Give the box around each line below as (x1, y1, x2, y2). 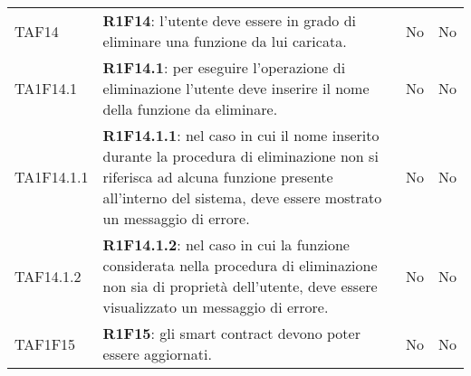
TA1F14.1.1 (14, 166, 89, 187)
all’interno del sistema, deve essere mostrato (102, 187, 382, 208)
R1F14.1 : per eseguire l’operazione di (102, 57, 346, 78)
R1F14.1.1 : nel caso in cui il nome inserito (102, 125, 380, 146)
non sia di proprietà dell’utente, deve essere (102, 276, 378, 296)
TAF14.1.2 (14, 265, 82, 287)
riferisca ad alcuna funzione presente (102, 166, 333, 187)
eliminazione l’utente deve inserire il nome (102, 78, 370, 99)
